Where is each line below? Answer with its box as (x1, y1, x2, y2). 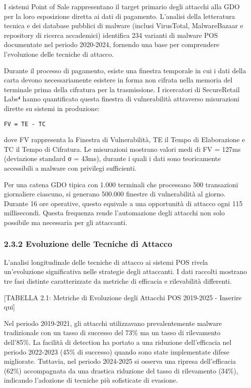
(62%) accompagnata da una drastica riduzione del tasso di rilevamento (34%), (4, 365, 238, 375)
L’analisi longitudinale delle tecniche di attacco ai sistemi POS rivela (4, 257, 208, 267)
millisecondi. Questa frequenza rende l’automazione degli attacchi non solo (4, 208, 225, 218)
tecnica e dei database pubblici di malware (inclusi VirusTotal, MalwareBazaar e (4, 20, 243, 31)
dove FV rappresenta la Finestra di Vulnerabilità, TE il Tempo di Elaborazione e (4, 134, 245, 145)
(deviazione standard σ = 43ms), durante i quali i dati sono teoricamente (4, 153, 221, 163)
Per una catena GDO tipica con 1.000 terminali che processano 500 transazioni (4, 179, 238, 189)
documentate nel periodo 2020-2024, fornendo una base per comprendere (4, 39, 220, 49)
